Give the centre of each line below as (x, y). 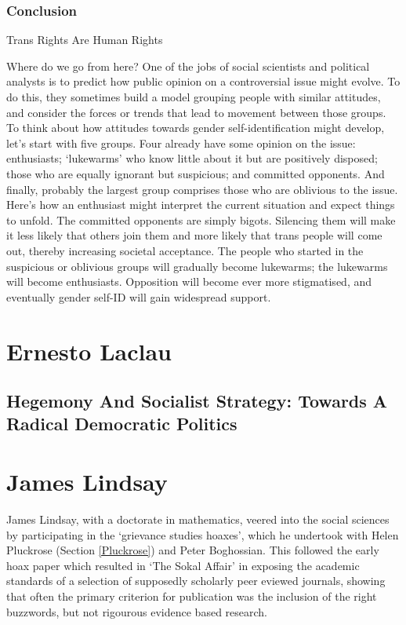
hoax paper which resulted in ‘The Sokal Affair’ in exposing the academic (183, 565)
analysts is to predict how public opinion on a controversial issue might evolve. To (203, 81)
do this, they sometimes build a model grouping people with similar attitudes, (194, 97)
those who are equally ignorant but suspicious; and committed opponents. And (196, 173)
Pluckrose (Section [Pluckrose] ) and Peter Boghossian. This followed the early (193, 550)
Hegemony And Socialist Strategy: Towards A (197, 401)
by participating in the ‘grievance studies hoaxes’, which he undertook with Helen (203, 534)
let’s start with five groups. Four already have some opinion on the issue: (181, 143)
